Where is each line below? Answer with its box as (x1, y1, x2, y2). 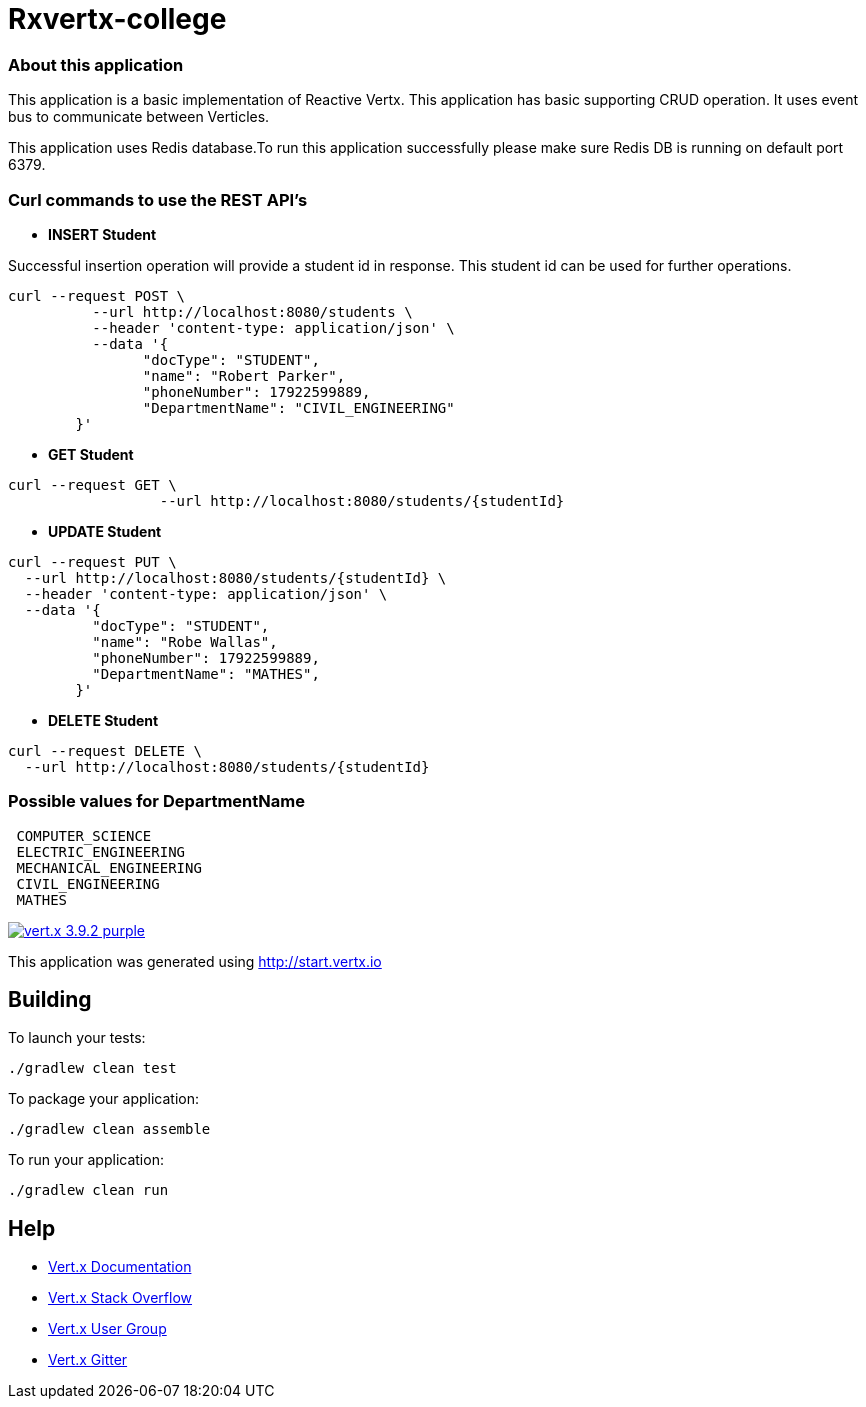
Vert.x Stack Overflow (48, 1289, 193, 1307)
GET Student (48, 445, 134, 463)
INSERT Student (48, 225, 157, 243)
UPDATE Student (48, 522, 162, 540)
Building (8, 987, 92, 1013)
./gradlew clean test (8, 1060, 177, 1077)
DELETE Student (48, 711, 159, 729)
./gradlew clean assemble (8, 1121, 211, 1138)
